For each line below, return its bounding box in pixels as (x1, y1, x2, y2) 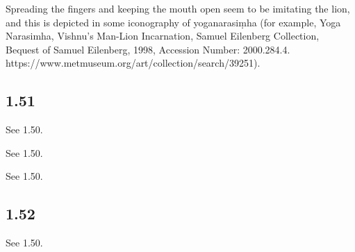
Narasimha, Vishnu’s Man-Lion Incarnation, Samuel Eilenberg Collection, (6, 28, 320, 43)
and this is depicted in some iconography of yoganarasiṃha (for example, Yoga (6, 15, 341, 29)
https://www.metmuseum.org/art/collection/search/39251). (6, 56, 261, 70)
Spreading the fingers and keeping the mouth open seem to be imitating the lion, (6, 1, 350, 15)
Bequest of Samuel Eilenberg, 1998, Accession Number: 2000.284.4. (6, 42, 290, 56)
